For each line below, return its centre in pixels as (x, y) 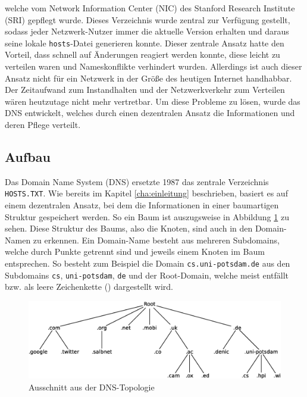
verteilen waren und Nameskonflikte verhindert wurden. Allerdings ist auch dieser (153, 66)
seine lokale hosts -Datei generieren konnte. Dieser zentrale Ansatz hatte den (145, 43)
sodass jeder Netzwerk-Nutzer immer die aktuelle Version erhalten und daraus (147, 31)
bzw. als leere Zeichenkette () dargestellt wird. (89, 287)
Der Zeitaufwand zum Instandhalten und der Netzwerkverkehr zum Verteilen (145, 90)
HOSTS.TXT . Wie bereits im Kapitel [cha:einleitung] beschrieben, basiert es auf (146, 193)
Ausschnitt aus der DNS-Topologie (92, 387)
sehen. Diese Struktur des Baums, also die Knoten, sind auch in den (129, 228)
